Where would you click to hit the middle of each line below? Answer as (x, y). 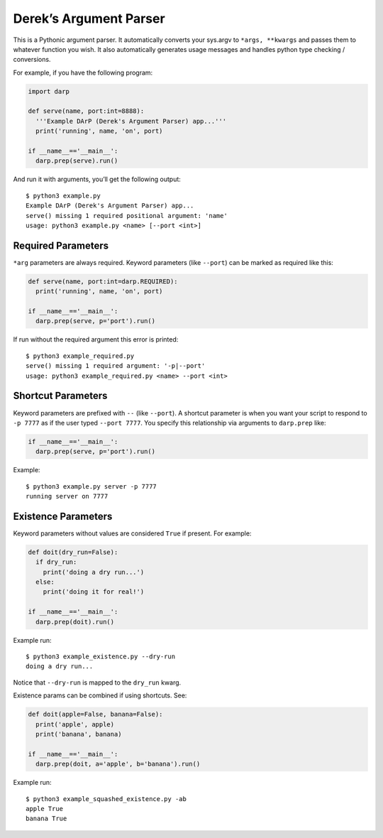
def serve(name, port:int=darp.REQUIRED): (103, 281)
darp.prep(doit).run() (75, 622)
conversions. (32, 60)
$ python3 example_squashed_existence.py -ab (106, 799)
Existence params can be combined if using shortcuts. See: (100, 695)
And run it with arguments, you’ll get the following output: (97, 179)
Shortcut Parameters (60, 396)
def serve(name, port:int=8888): (86, 111)
